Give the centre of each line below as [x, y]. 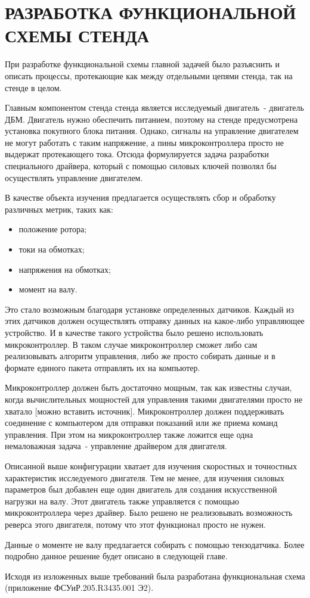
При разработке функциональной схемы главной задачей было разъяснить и [142, 64]
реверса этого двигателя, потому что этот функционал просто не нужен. [135, 524]
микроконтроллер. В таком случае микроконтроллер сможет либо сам [131, 344]
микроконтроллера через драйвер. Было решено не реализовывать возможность [149, 513]
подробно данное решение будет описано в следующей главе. [116, 556]
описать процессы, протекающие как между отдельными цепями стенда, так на [149, 75]
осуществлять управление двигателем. [74, 177]
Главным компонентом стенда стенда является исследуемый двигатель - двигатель [154, 108]
